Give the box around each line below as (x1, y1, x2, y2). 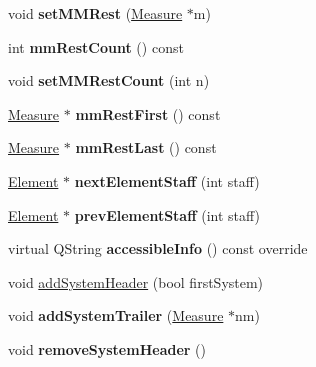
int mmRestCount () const (8, 36, 184, 57)
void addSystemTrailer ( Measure (8, 305, 224, 326)
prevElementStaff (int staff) (74, 204, 261, 225)
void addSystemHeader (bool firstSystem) (8, 271, 264, 292)
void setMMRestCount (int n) (8, 70, 210, 91)
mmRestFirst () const (75, 103, 221, 124)
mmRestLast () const (75, 137, 217, 158)
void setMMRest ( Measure (8, 3, 183, 23)
